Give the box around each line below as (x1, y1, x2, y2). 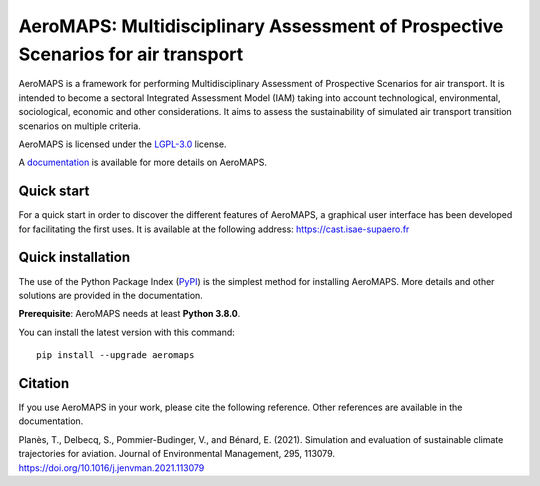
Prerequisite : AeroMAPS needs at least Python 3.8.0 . (18, 308, 241, 320)
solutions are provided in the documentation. (18, 289, 204, 301)
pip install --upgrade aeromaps (36, 350, 195, 361)
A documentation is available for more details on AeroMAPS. (18, 156, 268, 169)
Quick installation (18, 249, 131, 266)
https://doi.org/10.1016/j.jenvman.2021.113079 (18, 461, 205, 474)
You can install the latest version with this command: (18, 326, 235, 338)
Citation (18, 375, 70, 392)
